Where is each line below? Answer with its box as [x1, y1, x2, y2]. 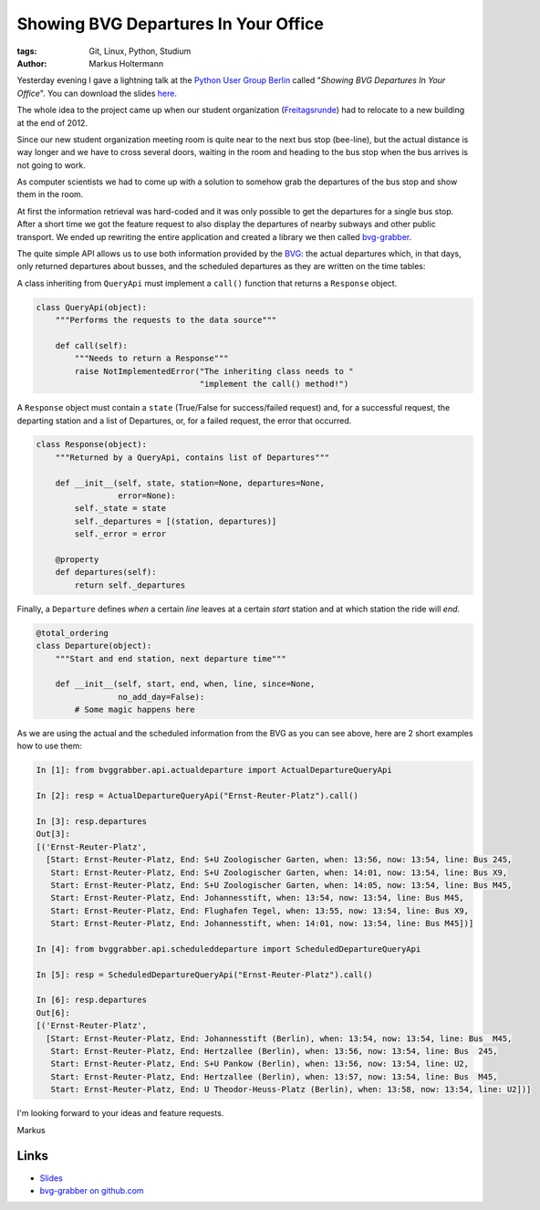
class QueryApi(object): [36, 302, 148, 312]
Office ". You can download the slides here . [16, 88, 178, 99]
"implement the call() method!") [199, 379, 349, 390]
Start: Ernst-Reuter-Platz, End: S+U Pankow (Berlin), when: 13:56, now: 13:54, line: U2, [50, 1059, 470, 1069]
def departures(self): [55, 567, 157, 578]
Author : [16, 57, 47, 68]
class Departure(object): [36, 641, 152, 652]
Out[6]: [36, 1007, 70, 1017]
